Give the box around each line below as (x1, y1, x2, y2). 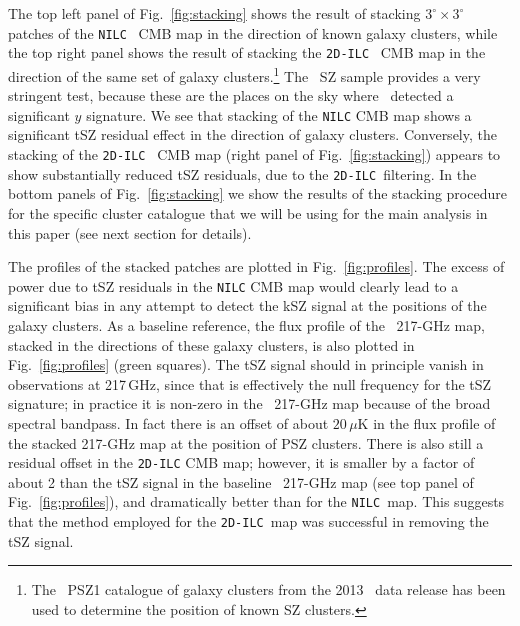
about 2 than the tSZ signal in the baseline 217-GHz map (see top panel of (8, 471, 474, 492)
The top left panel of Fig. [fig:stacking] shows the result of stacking (8, 3, 421, 23)
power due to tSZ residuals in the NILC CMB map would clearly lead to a (8, 275, 459, 296)
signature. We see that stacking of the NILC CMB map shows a (86, 104, 472, 125)
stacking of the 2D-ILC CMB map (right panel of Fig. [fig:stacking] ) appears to (8, 144, 501, 164)
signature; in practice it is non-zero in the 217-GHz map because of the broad (8, 393, 491, 414)
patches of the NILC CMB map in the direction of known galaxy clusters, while (8, 22, 498, 43)
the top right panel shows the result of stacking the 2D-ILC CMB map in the (8, 42, 486, 63)
